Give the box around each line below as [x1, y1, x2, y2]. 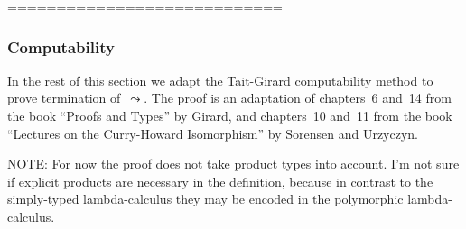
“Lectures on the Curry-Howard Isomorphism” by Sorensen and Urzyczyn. [7, 124, 418, 142]
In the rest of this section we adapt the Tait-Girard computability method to [7, 70, 433, 89]
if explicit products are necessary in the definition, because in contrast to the [7, 171, 433, 190]
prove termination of [7, 88, 121, 107]
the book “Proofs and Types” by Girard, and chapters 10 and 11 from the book [7, 106, 452, 124]
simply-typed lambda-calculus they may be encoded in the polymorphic [7, 189, 404, 208]
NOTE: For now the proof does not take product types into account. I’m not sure [7, 154, 460, 173]
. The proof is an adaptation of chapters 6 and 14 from [144, 88, 452, 107]
